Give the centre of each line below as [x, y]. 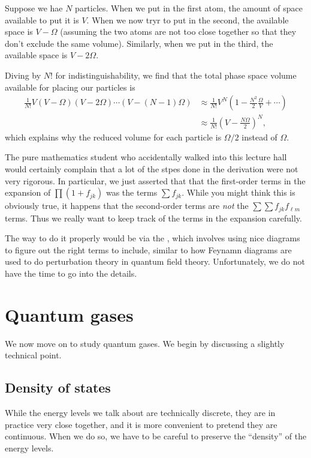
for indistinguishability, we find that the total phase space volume [176, 75]
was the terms [132, 192]
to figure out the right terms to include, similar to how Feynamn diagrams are [148, 249]
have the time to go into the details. [71, 273]
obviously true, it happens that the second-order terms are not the [127, 206]
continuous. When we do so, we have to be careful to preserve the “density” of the [156, 436]
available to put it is [42, 20]
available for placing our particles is [70, 87]
